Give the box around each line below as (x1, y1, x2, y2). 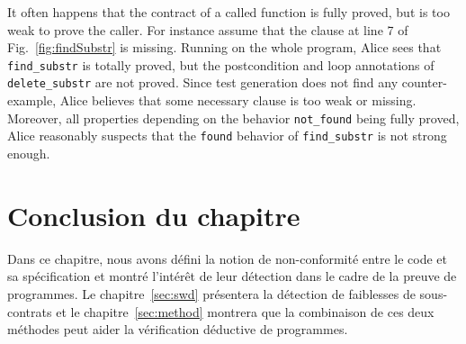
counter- (401, 73, 447, 92)
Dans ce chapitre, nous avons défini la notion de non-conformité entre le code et (7, 249, 447, 267)
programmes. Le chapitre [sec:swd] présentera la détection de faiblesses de (7, 284, 416, 303)
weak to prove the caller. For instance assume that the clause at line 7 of (7, 20, 408, 39)
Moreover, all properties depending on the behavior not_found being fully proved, (7, 108, 460, 127)
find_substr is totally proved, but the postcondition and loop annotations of (7, 55, 435, 74)
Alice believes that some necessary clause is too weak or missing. (59, 91, 417, 110)
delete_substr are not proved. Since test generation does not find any (7, 73, 399, 92)
